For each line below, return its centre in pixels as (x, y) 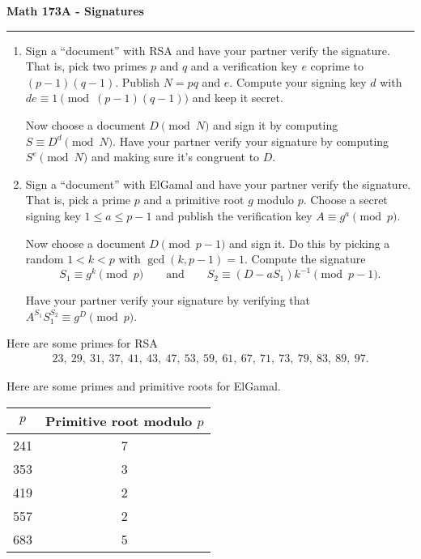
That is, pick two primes (86, 66)
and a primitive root (194, 200)
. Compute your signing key (298, 81)
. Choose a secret (345, 200)
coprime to (337, 66)
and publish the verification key (234, 215)
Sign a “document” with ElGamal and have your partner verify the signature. (218, 183)
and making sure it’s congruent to (175, 157)
